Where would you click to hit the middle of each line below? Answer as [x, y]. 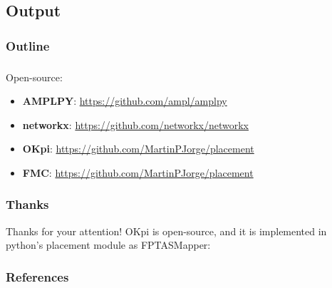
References [37, 276]
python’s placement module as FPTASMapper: [108, 245]
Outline [28, 45]
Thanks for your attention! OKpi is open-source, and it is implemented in [166, 231]
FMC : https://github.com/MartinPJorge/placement [138, 172]
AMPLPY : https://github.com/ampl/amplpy [125, 101]
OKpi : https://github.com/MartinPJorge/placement [138, 149]
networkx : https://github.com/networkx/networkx [136, 124]
